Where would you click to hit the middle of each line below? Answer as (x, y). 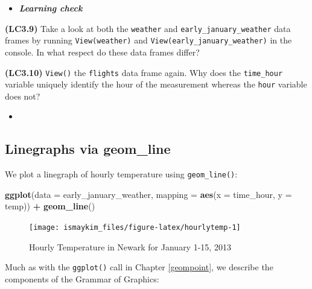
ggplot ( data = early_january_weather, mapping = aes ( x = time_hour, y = (148, 194)
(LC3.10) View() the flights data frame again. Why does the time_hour (144, 72)
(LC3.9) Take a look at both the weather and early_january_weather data (148, 28)
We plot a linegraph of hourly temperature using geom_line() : (121, 174)
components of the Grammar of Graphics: (82, 278)
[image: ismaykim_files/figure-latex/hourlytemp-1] (135, 228)
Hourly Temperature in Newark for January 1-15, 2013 (130, 246)
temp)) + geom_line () (50, 206)
